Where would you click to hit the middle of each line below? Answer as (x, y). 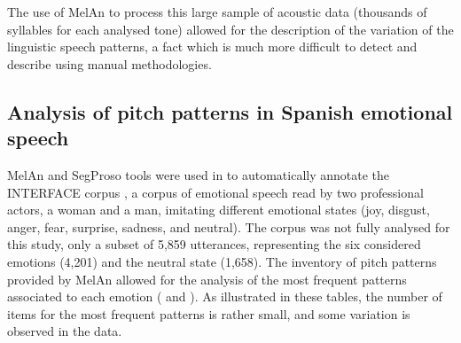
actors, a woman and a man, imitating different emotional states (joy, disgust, (219, 210)
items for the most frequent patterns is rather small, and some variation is (209, 313)
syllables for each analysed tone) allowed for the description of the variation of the (230, 29)
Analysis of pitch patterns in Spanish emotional (230, 111)
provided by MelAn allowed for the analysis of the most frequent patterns (207, 279)
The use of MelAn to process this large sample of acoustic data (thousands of (217, 12)
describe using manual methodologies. (109, 63)
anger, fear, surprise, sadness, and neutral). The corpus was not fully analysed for (229, 226)
